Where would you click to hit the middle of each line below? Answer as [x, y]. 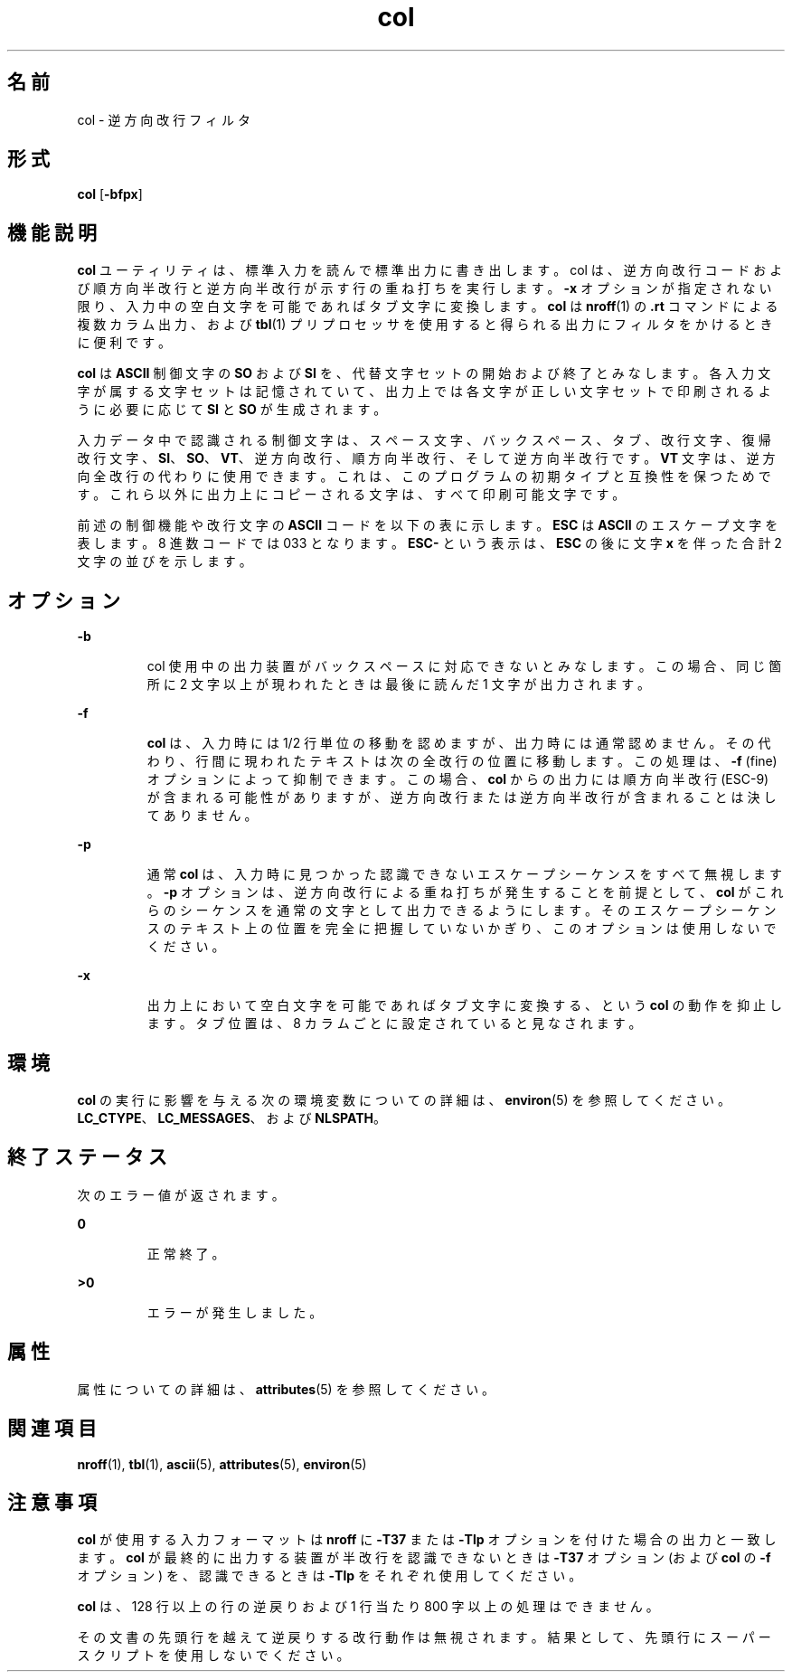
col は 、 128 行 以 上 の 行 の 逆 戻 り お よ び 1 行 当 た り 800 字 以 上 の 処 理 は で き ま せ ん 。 [368, 1607]
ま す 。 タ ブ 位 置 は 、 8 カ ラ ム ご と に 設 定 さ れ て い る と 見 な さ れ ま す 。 [394, 1023]
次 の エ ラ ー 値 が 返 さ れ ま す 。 [181, 1194]
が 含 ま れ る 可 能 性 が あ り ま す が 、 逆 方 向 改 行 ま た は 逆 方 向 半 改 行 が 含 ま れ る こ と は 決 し [462, 797]
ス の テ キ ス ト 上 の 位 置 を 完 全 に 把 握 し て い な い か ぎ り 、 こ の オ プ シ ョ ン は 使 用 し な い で [462, 929]
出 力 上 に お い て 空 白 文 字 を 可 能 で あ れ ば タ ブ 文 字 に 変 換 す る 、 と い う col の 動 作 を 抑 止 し [465, 1005]
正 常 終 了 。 [186, 1253]
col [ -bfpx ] [110, 194]
